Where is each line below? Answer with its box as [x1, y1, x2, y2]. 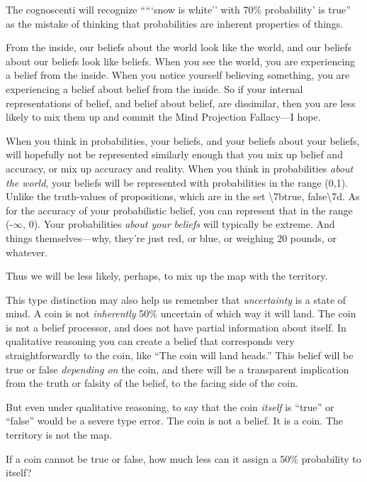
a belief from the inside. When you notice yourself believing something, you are [6, 67, 350, 82]
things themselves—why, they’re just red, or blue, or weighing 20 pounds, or [6, 230, 337, 245]
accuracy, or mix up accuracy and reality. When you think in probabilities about [6, 160, 354, 175]
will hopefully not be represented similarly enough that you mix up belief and [6, 147, 343, 162]
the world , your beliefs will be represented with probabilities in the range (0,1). [6, 175, 349, 190]
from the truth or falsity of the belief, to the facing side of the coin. [6, 376, 298, 390]
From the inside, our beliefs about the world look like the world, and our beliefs [6, 40, 351, 55]
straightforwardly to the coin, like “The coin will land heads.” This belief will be [6, 348, 354, 363]
